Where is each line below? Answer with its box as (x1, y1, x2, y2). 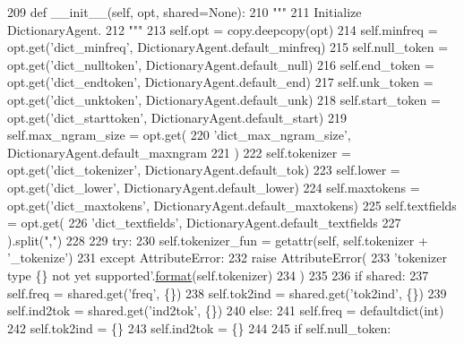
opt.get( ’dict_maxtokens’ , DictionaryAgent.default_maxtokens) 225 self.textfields (7, 195, 457, 214)
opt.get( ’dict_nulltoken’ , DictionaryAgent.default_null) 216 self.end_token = (7, 55, 434, 73)
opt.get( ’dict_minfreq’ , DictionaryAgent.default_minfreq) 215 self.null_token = (7, 38, 449, 56)
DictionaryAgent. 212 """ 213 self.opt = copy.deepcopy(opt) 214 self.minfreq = (7, 20, 438, 39)
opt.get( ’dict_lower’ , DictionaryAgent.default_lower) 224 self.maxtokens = (7, 177, 420, 196)
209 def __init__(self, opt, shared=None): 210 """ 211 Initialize (7, 3, 362, 21)
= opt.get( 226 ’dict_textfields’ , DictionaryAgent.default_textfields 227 (7, 213, 401, 232)
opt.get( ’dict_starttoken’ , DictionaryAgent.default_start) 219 (7, 107, 347, 126)
